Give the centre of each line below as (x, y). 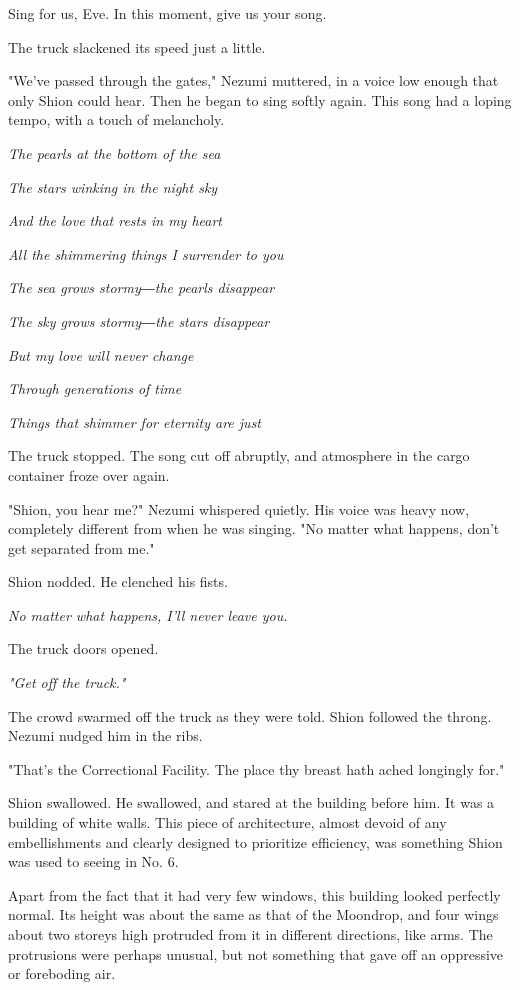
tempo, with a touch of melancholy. (116, 119)
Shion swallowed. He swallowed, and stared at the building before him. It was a (251, 802)
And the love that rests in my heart (115, 220)
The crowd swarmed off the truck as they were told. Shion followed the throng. (250, 715)
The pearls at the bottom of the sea (114, 152)
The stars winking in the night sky (113, 186)
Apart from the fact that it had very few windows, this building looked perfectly (254, 894)
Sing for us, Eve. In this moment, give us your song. (167, 13)
